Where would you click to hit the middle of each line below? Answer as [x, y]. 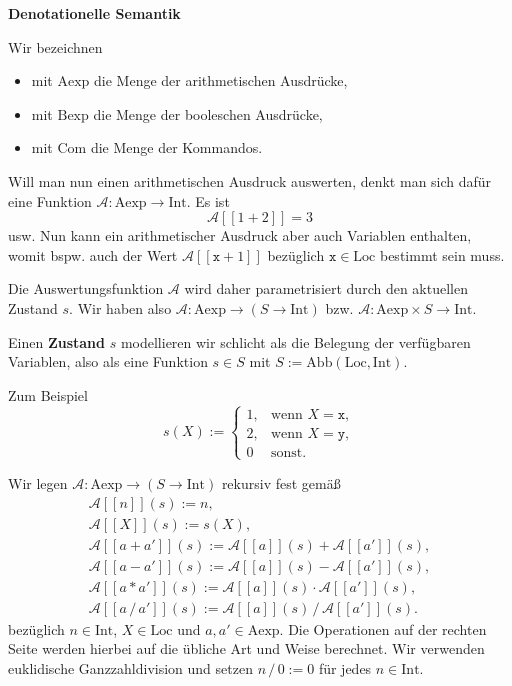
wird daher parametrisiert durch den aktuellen [326, 288]
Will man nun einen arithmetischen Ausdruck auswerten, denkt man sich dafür [250, 180]
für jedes [345, 667]
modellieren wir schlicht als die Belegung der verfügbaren [295, 341]
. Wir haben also [120, 307]
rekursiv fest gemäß [281, 482]
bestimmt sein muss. [442, 254]
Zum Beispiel [48, 394]
